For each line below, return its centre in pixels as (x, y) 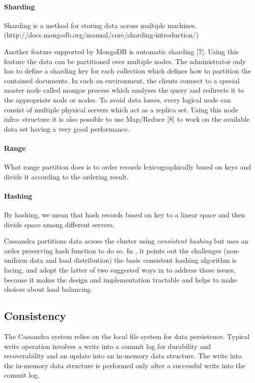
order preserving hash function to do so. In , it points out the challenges (113, 250)
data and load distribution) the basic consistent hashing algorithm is (133, 260)
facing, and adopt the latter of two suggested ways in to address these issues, (120, 270)
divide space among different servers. (59, 224)
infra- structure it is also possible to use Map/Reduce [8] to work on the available (127, 119)
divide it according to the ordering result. (66, 176)
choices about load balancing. (48, 289)
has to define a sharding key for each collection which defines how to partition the (127, 71)
